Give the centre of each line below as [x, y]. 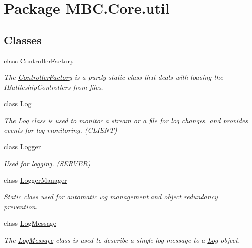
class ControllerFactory [39, 60]
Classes [23, 39]
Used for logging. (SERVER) [47, 163]
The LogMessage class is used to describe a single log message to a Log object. [122, 239]
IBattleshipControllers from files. [54, 87]
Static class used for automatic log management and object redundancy [111, 196]
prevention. [21, 206]
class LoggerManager [36, 180]
